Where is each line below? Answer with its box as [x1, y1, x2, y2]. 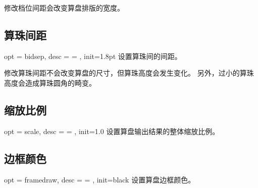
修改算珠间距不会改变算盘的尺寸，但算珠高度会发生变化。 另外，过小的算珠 [4, 68, 254, 78]
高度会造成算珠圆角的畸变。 [4, 77, 96, 88]
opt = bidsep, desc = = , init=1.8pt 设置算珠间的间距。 [4, 50, 182, 61]
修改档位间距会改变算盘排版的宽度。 [4, 3, 124, 13]
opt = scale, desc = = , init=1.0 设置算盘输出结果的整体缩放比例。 [4, 126, 220, 136]
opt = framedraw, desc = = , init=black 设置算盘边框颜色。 [4, 174, 195, 184]
